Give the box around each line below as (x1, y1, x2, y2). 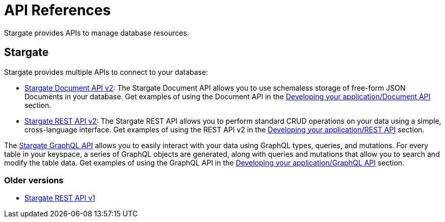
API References (4, 2, 111, 19)
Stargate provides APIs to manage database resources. (4, 28, 189, 37)
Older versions (4, 175, 64, 185)
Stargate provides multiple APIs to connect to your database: (4, 67, 208, 76)
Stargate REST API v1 (24, 193, 95, 203)
